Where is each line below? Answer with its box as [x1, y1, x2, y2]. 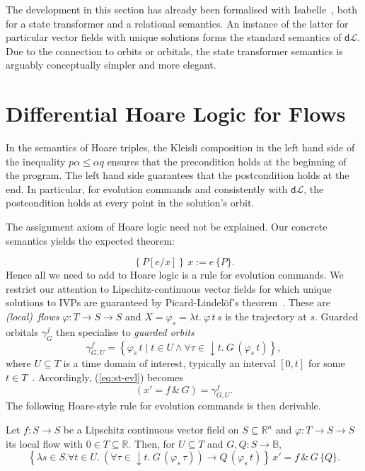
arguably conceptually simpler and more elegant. [6, 57, 216, 72]
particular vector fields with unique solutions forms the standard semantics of [6, 30, 342, 45]
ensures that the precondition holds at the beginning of [107, 153, 347, 168]
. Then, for [128, 436, 175, 450]
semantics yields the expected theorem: [6, 233, 175, 248]
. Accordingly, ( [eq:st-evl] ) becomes [32, 370, 184, 385]
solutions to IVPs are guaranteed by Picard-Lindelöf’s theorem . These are [6, 295, 330, 310]
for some [308, 356, 345, 371]
